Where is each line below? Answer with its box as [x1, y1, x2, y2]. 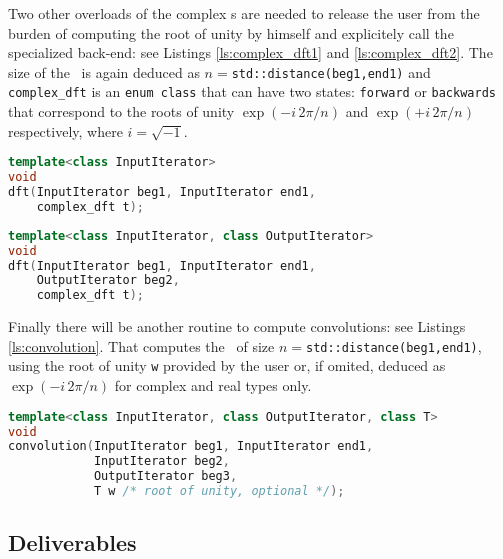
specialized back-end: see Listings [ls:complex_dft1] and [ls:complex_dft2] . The [8, 42, 493, 63]
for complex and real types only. [114, 375, 312, 396]
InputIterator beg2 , [93, 454, 230, 469]
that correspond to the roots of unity [8, 101, 235, 122]
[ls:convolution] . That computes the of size [8, 335, 275, 356]
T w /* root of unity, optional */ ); [93, 484, 345, 499]
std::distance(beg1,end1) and [231, 61, 431, 82]
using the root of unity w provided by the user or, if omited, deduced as [8, 355, 446, 376]
